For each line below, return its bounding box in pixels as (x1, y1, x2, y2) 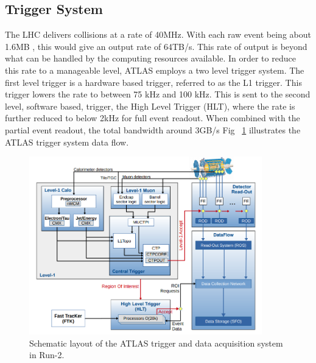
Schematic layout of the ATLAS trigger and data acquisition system (29, 336, 283, 349)
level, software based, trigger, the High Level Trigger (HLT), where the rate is (5, 99, 295, 112)
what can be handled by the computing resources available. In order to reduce (5, 52, 296, 65)
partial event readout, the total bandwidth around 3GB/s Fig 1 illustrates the (5, 123, 301, 136)
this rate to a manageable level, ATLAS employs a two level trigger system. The (5, 63, 304, 76)
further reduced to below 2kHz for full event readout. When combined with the (5, 111, 300, 124)
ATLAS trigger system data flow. (5, 135, 129, 148)
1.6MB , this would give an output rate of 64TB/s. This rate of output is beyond (5, 40, 307, 52)
